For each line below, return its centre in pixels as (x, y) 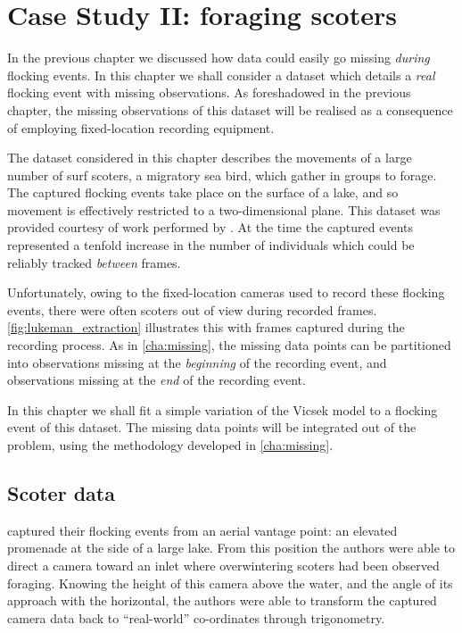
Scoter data (61, 492)
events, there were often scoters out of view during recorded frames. (192, 309)
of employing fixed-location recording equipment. (141, 127)
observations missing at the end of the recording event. (157, 380)
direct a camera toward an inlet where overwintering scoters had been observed (223, 565)
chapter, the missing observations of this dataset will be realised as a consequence (230, 109)
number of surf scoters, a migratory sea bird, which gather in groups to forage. (222, 175)
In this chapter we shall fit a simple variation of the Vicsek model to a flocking (223, 409)
